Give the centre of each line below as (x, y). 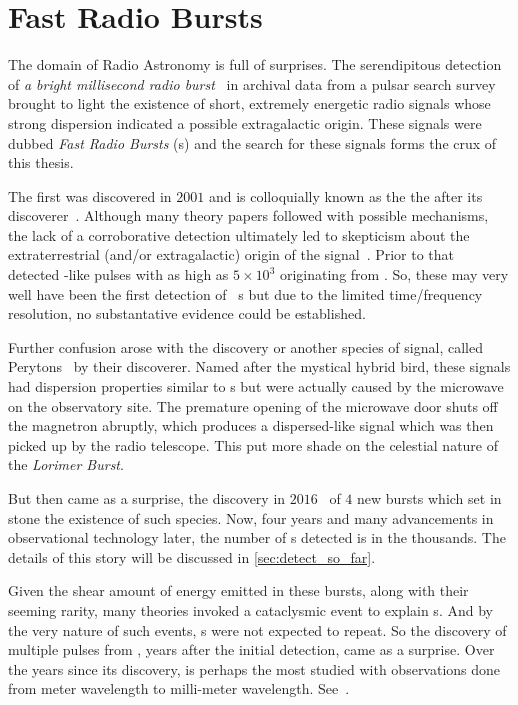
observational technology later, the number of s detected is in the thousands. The (257, 537)
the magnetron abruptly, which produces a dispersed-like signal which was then (251, 425)
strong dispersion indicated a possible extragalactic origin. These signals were (245, 122)
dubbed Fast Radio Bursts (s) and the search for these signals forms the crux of (252, 142)
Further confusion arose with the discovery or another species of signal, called (245, 346)
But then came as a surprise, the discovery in (147, 498)
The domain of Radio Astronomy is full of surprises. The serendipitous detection (255, 64)
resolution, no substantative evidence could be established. (187, 313)
